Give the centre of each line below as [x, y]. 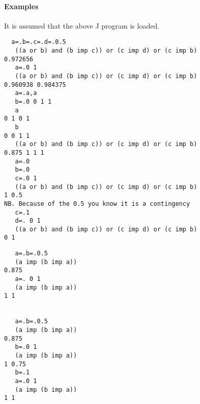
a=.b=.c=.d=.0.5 [39, 42]
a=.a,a [26, 93]
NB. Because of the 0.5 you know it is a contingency [97, 204]
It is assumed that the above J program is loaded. [82, 25]
